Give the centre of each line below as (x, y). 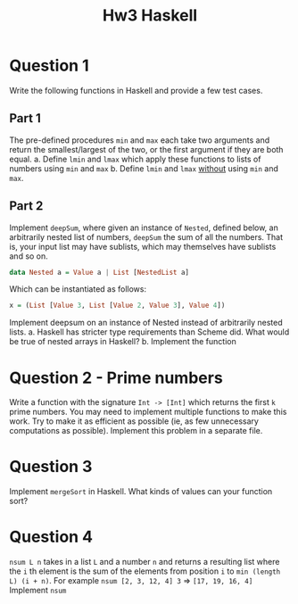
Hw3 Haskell (150, 16)
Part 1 (25, 118)
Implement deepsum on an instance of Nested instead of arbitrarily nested (146, 323)
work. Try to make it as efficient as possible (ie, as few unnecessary (134, 421)
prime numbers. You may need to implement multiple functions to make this (148, 412)
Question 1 (49, 66)
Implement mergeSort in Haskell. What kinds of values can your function (141, 492)
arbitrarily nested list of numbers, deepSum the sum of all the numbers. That (146, 236)
